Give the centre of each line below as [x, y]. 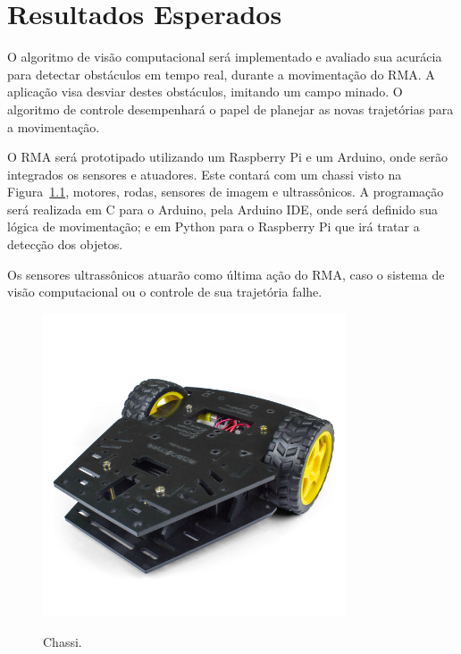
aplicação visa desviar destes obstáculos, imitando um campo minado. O [205, 92]
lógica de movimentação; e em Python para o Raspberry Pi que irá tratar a [214, 226]
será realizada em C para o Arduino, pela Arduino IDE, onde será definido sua [222, 209]
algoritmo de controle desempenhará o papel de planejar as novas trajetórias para [230, 109]
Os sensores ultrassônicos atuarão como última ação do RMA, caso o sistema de [226, 274]
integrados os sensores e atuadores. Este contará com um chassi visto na [205, 174]
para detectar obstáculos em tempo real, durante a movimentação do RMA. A [221, 74]
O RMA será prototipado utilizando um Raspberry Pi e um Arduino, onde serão [228, 157]
